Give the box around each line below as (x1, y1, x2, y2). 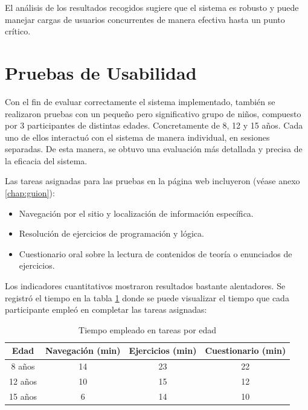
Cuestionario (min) (205, 344, 286, 357)
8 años (11, 360, 35, 373)
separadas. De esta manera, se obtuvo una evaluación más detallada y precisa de (5, 143, 303, 155)
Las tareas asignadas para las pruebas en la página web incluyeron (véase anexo (5, 175, 300, 187)
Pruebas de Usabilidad (5, 60, 197, 85)
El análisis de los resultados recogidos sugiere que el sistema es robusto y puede (5, 1, 299, 13)
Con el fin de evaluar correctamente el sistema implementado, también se (5, 95, 275, 107)
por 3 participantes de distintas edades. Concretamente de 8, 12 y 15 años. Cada (5, 119, 303, 132)
